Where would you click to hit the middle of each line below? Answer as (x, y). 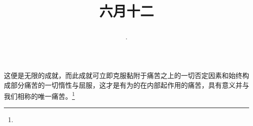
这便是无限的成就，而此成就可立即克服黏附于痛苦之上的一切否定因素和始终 (123, 75)
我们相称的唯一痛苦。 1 (39, 95)
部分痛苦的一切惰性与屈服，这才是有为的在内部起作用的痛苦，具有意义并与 (130, 85)
